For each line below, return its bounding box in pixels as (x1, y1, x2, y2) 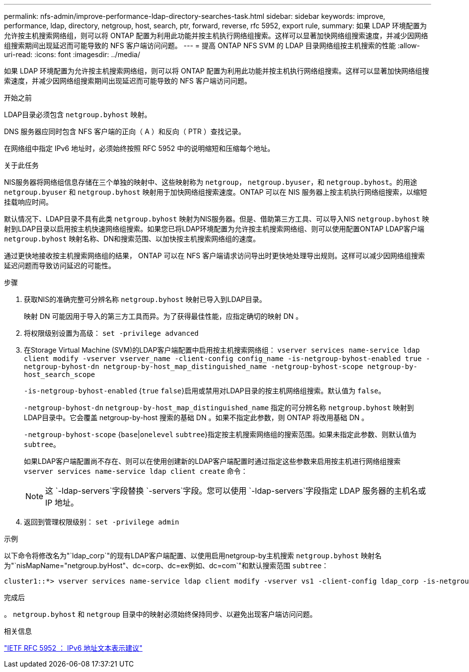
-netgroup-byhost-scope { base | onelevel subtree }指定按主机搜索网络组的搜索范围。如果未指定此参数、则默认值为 (24, 430, 417, 439)
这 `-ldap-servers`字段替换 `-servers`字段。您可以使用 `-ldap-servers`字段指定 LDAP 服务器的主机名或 (45, 486, 426, 496)
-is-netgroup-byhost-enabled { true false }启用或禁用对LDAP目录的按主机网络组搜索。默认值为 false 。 (24, 386, 386, 395)
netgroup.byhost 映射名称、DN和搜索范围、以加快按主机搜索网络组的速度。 (4, 234, 260, 243)
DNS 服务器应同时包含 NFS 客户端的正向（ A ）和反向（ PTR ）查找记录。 (4, 127, 245, 136)
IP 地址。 (45, 498, 79, 508)
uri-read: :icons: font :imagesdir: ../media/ (4, 50, 140, 59)
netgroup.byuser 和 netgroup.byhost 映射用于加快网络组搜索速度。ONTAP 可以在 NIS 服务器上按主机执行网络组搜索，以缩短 (4, 188, 427, 196)
